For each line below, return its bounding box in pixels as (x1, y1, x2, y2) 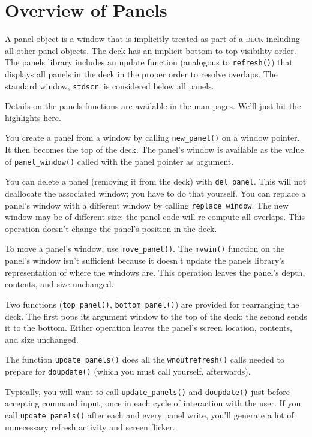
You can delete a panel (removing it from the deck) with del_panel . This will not (5, 175, 307, 188)
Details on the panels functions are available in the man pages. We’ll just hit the (5, 100, 301, 112)
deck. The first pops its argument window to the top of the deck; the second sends (5, 309, 307, 322)
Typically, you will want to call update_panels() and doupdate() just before (5, 385, 290, 397)
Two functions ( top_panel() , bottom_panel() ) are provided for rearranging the (5, 297, 299, 310)
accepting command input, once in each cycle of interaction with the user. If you (5, 397, 301, 409)
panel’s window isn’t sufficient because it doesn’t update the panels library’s (5, 254, 285, 267)
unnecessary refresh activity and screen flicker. (5, 420, 175, 433)
